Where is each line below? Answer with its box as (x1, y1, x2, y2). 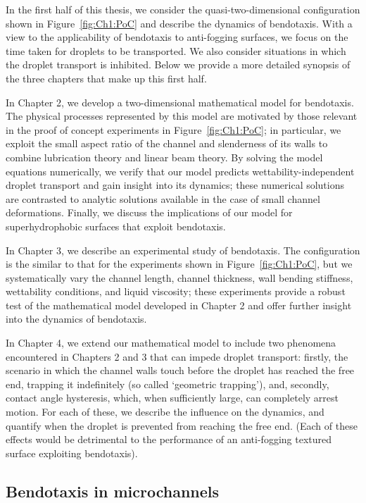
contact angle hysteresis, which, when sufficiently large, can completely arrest (6, 390, 339, 405)
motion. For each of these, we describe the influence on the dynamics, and (6, 404, 324, 419)
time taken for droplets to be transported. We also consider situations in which (6, 43, 346, 58)
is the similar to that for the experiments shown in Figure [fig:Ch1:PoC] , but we (6, 256, 353, 271)
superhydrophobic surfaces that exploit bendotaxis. (6, 218, 226, 233)
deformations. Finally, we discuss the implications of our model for (6, 205, 293, 220)
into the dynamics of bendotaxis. (6, 311, 147, 326)
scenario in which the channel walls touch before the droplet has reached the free (6, 363, 355, 378)
